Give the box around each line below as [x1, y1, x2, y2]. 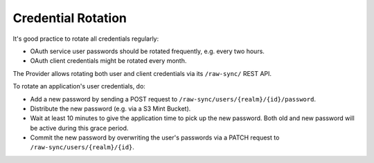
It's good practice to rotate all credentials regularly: [12, 35, 159, 43]
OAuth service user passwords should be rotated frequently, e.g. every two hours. [30, 47, 265, 55]
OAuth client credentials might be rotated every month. [30, 57, 187, 65]
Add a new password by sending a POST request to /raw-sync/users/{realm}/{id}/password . [30, 95, 317, 103]
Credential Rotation [12, 10, 127, 26]
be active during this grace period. [30, 124, 129, 132]
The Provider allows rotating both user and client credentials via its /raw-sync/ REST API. [12, 69, 272, 77]
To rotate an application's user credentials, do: [12, 82, 145, 90]
